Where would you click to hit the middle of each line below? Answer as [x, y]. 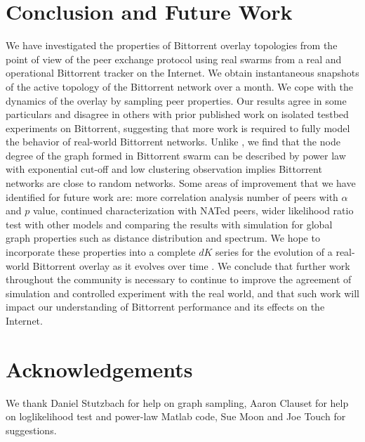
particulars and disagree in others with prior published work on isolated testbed [177, 114]
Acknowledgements [99, 369]
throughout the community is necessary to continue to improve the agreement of [179, 279]
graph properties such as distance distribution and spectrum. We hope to [163, 238]
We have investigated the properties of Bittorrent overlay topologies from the [172, 45]
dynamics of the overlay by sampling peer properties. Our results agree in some [176, 100]
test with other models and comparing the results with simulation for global [169, 224]
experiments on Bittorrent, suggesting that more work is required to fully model [178, 128]
